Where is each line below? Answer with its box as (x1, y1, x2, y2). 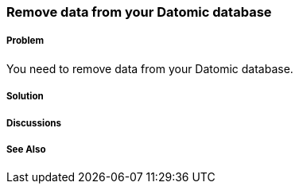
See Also (6, 143, 46, 155)
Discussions (6, 117, 62, 129)
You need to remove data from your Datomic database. (6, 61, 293, 76)
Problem (6, 35, 45, 47)
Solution (6, 91, 44, 103)
